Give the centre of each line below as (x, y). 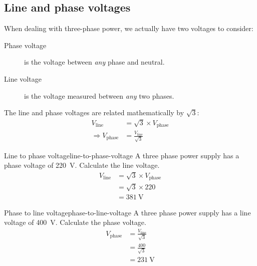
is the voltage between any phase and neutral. (94, 62)
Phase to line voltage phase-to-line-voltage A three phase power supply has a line (127, 212)
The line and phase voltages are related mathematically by (94, 112)
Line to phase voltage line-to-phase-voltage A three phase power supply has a (122, 155)
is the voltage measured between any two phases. (99, 95)
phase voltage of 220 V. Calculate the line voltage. (82, 165)
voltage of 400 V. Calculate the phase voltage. (75, 222)
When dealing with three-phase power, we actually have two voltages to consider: (129, 28)
